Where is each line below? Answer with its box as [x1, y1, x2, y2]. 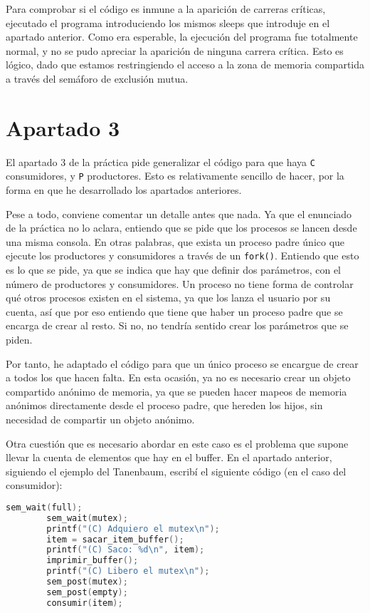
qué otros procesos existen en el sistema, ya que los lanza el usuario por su [6, 290, 331, 305]
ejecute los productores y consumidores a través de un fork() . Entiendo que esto [6, 248, 359, 263]
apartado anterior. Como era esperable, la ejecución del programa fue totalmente [6, 29, 358, 44]
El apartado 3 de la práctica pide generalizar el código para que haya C [6, 154, 315, 169]
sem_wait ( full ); [6, 502, 83, 512]
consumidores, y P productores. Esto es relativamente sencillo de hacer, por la [6, 168, 344, 183]
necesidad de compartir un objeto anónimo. [6, 411, 195, 426]
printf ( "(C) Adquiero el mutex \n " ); [46, 523, 220, 534]
